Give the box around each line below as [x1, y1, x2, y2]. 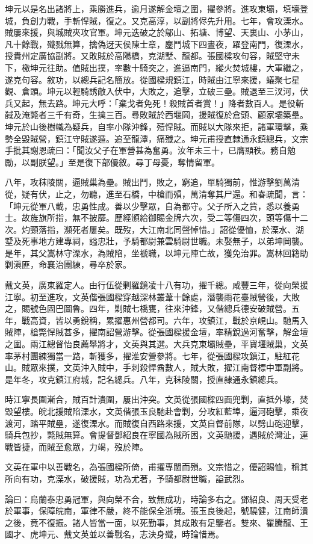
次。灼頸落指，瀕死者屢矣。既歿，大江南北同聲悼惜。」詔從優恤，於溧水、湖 [5, 223, 304, 235]
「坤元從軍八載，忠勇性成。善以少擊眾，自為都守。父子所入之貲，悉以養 [5, 199, 291, 212]
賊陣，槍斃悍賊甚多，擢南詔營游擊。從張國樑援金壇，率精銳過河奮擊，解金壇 [5, 326, 308, 338]
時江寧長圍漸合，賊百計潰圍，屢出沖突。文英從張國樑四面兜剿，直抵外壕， [5, 393, 300, 406]
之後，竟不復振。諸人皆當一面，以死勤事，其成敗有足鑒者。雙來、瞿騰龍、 [5, 516, 300, 528]
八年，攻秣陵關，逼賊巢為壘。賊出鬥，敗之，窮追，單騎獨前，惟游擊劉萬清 [5, 176, 300, 188]
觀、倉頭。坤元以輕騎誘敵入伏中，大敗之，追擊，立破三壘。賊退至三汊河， [5, 85, 300, 97]
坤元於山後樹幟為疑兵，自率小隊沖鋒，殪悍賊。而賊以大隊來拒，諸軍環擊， [5, 120, 300, 132]
